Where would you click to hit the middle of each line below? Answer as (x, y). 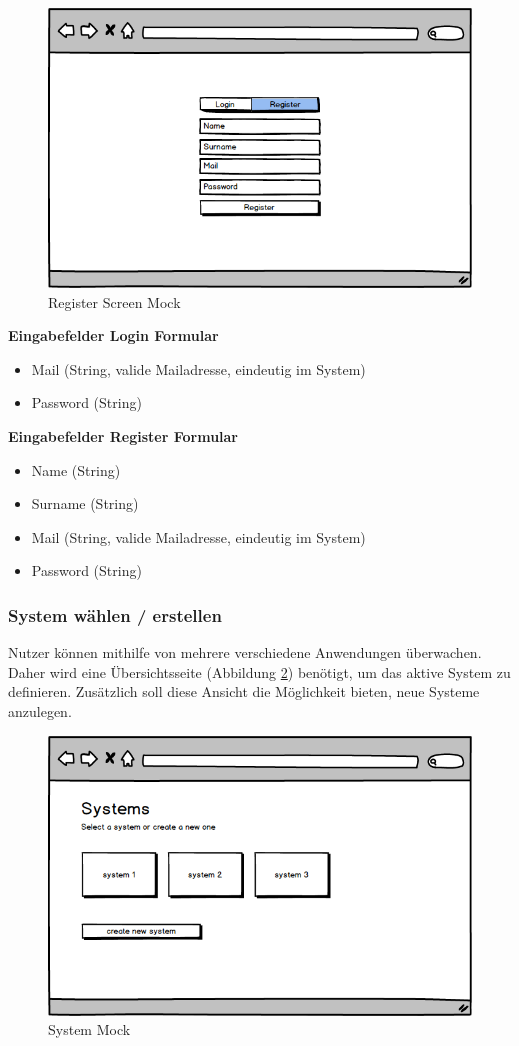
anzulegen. (40, 710)
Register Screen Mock (114, 301)
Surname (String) (85, 503)
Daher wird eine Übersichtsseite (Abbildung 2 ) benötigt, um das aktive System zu (259, 671)
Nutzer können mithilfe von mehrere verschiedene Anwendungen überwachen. (245, 652)
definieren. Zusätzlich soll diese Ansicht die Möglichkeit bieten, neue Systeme (244, 691)
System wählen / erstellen (115, 614)
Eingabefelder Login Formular (113, 335)
